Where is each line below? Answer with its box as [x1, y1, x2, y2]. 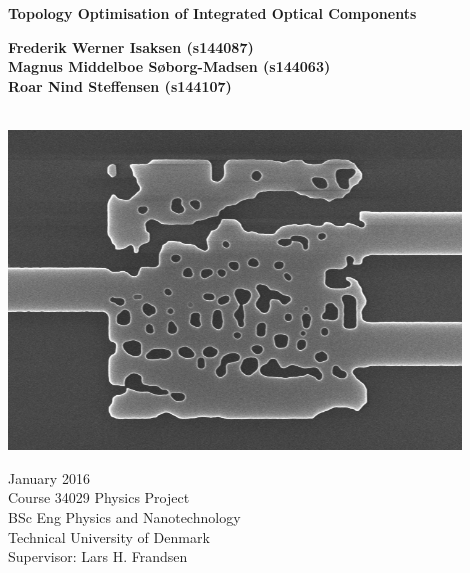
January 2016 [8, 467, 90, 488]
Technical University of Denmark [8, 526, 210, 547]
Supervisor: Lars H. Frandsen [8, 546, 188, 567]
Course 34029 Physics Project [8, 487, 190, 508]
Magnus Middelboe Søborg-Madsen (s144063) [8, 56, 331, 77]
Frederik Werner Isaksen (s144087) [8, 36, 254, 57]
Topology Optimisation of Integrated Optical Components [8, 3, 417, 23]
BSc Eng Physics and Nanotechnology [8, 506, 241, 527]
